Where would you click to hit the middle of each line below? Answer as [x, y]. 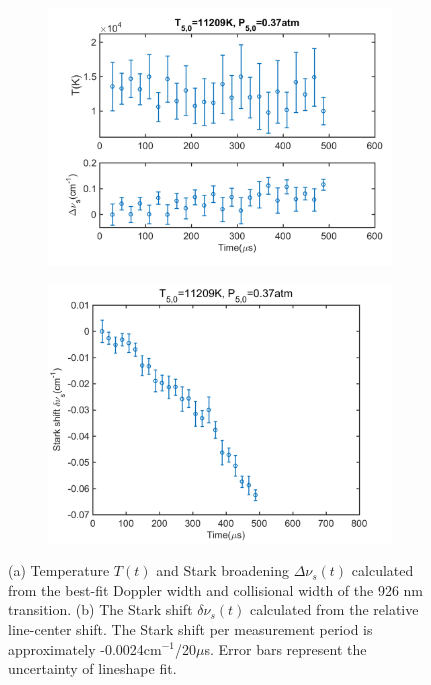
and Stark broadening [222, 570]
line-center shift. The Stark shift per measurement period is [190, 628]
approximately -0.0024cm [85, 648]
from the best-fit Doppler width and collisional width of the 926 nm [216, 589]
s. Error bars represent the [285, 648]
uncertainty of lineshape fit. [92, 668]
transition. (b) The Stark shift [100, 609]
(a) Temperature [59, 570]
